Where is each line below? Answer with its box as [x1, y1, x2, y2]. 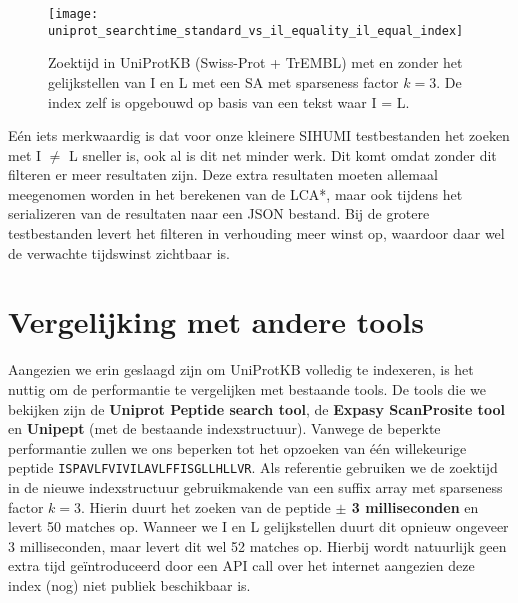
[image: [48, 7, 99, 21]
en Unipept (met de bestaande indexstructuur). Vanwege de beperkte [8, 418, 441, 439]
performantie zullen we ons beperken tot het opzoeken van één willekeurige [8, 437, 467, 458]
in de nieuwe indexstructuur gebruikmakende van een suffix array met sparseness [8, 477, 503, 497]
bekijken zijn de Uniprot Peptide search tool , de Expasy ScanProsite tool [8, 398, 505, 419]
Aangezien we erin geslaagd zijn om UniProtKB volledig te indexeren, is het [8, 359, 474, 380]
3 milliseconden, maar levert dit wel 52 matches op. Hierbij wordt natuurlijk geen [8, 535, 507, 556]
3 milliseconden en [351, 496, 479, 517]
